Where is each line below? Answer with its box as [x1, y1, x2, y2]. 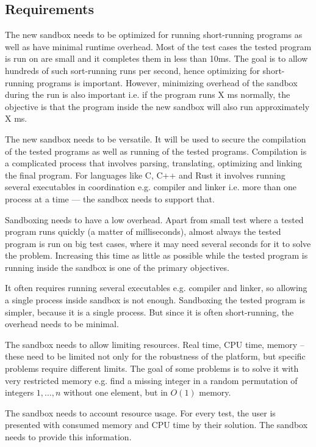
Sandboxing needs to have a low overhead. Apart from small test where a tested [5, 213, 304, 226]
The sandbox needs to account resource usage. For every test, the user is [5, 406, 276, 419]
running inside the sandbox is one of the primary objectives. [5, 260, 229, 273]
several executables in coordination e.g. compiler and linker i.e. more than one [5, 180, 296, 193]
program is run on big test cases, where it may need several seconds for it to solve [5, 237, 311, 249]
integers [5, 386, 34, 399]
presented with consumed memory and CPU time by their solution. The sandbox [5, 418, 308, 431]
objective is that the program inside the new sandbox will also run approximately [5, 100, 310, 113]
